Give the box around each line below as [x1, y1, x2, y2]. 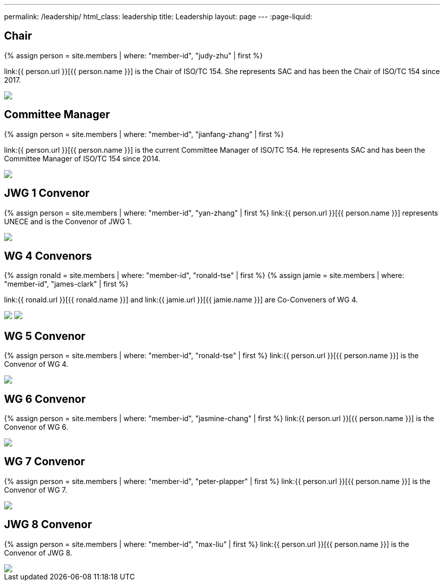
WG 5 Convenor [4, 329, 86, 342]
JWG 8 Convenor [4, 518, 92, 531]
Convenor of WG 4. [4, 360, 68, 369]
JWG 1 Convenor [4, 187, 90, 200]
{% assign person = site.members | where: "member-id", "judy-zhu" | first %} [4, 51, 263, 60]
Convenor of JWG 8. [4, 548, 72, 557]
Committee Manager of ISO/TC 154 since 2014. [4, 154, 161, 163]
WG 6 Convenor [4, 392, 86, 405]
